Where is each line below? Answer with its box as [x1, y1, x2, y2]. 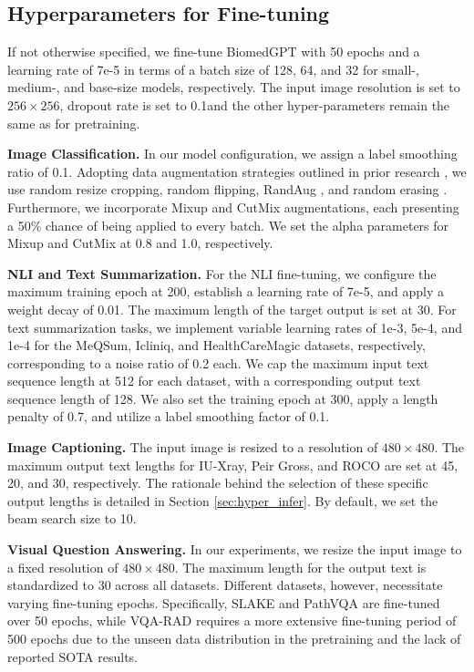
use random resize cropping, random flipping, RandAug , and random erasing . [7, 180, 448, 199]
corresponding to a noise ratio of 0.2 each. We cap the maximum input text [7, 353, 429, 372]
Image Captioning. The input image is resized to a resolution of [7, 438, 378, 457]
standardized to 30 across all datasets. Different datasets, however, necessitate [7, 575, 443, 594]
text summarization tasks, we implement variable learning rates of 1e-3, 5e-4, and [7, 317, 462, 336]
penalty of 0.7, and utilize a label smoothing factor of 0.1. [7, 407, 330, 426]
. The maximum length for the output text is [174, 557, 427, 576]
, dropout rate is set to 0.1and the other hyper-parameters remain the [59, 95, 450, 114]
